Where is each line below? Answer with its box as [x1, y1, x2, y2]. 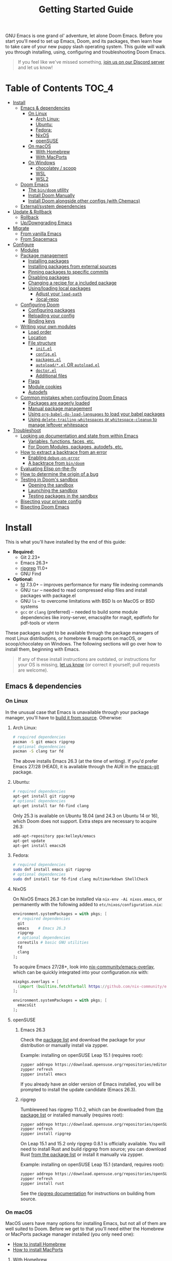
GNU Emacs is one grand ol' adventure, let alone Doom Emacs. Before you [5, 32, 163, 39]
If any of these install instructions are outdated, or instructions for [17, 656, 156, 662]
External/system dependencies [20, 203, 86, 209]
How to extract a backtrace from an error [20, 449, 107, 456]
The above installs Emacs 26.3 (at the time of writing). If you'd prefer [12, 758, 158, 764]
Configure [12, 242, 34, 248]
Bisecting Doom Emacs [20, 504, 70, 510]
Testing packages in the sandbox [28, 493, 98, 499]
